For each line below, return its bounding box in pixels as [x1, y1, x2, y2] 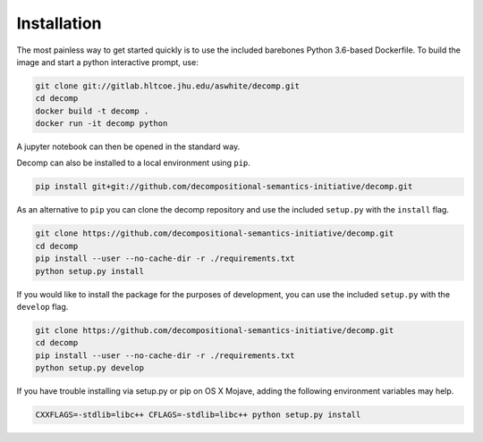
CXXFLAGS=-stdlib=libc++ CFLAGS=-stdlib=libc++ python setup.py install [35, 410, 361, 420]
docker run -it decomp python [35, 119, 168, 129]
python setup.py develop [35, 363, 145, 373]
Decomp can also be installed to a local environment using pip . [16, 157, 250, 169]
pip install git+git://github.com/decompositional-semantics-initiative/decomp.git [35, 181, 413, 192]
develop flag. [16, 301, 69, 312]
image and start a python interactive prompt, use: [16, 56, 199, 67]
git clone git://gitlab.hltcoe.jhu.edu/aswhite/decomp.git [35, 80, 300, 91]
